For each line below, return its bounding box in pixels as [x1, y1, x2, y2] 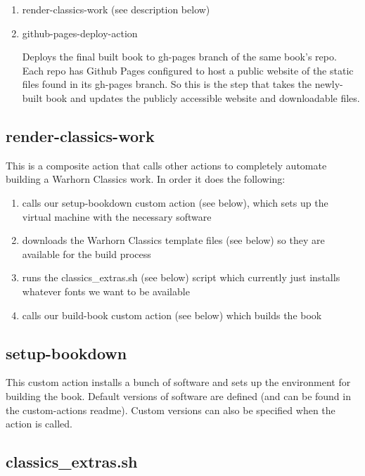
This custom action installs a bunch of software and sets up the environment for [6, 375, 351, 390]
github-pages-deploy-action [22, 25, 138, 40]
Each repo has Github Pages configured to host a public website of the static [22, 63, 354, 77]
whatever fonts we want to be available [22, 283, 190, 298]
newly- [314, 77, 343, 91]
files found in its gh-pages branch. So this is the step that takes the [22, 77, 312, 91]
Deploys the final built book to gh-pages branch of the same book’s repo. [22, 49, 337, 64]
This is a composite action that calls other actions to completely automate [6, 157, 327, 172]
